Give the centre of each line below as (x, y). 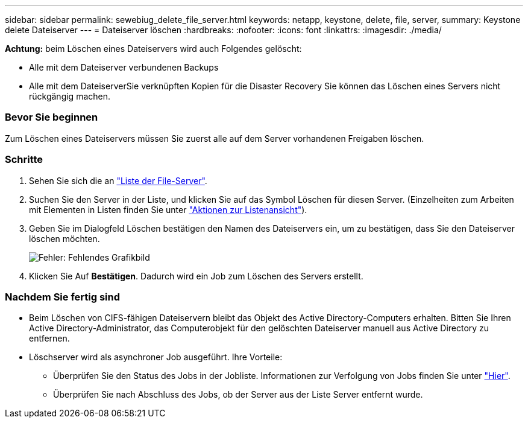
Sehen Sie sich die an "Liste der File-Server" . (118, 180)
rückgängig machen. (70, 96)
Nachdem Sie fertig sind (63, 297)
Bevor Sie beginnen (52, 117)
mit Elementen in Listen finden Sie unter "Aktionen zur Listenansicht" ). (168, 209)
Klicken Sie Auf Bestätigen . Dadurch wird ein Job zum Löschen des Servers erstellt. (196, 276)
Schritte (24, 160)
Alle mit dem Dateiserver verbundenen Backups (124, 67)
